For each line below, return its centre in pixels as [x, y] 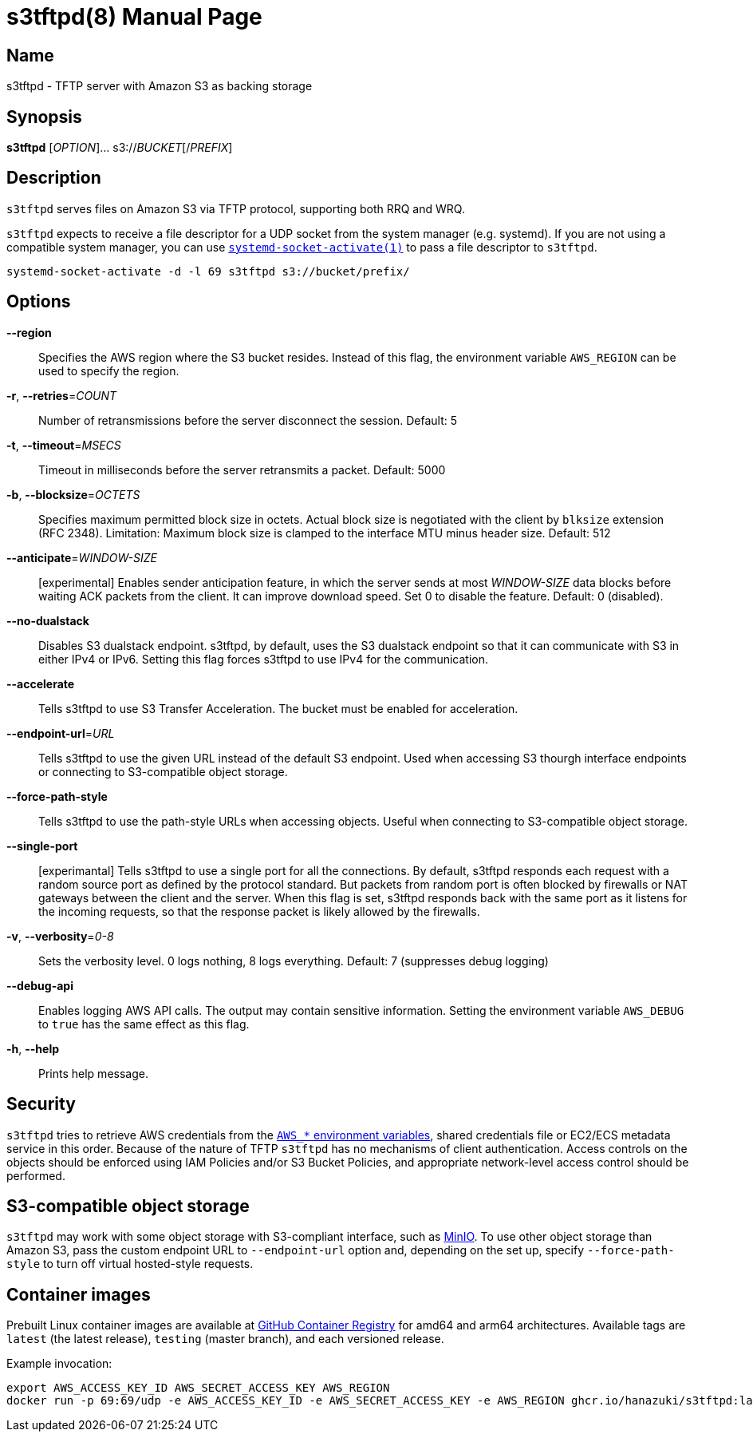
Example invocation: [59, 1364]
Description [54, 178]
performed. [36, 1175]
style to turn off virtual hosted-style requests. [130, 1264]
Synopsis [44, 117]
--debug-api [40, 985]
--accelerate [41, 683]
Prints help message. [93, 1073]
